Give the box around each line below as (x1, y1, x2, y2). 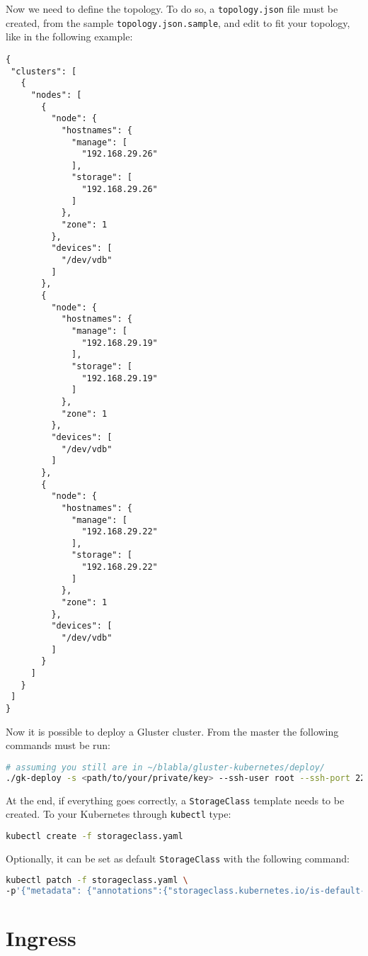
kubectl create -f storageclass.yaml (6, 831, 183, 841)
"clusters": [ (11, 66, 77, 77)
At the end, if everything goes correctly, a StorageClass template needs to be (6, 792, 345, 807)
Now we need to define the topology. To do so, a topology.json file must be (6, 1, 338, 16)
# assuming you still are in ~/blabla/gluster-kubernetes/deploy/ (6, 762, 326, 772)
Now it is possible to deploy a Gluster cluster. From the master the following (6, 724, 339, 738)
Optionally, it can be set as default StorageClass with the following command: (6, 850, 350, 865)
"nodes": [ (30, 89, 82, 100)
